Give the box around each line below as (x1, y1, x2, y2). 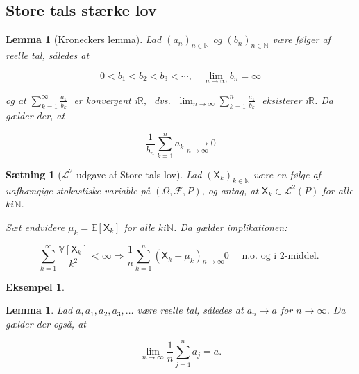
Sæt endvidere (6, 219, 65, 234)
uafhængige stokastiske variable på (6, 182, 151, 197)
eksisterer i (262, 92, 308, 107)
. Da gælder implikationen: (173, 219, 287, 234)
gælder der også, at (6, 316, 86, 330)
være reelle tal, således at (137, 303, 244, 317)
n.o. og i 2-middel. (242, 251, 319, 262)
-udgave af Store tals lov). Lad (73, 167, 202, 181)
